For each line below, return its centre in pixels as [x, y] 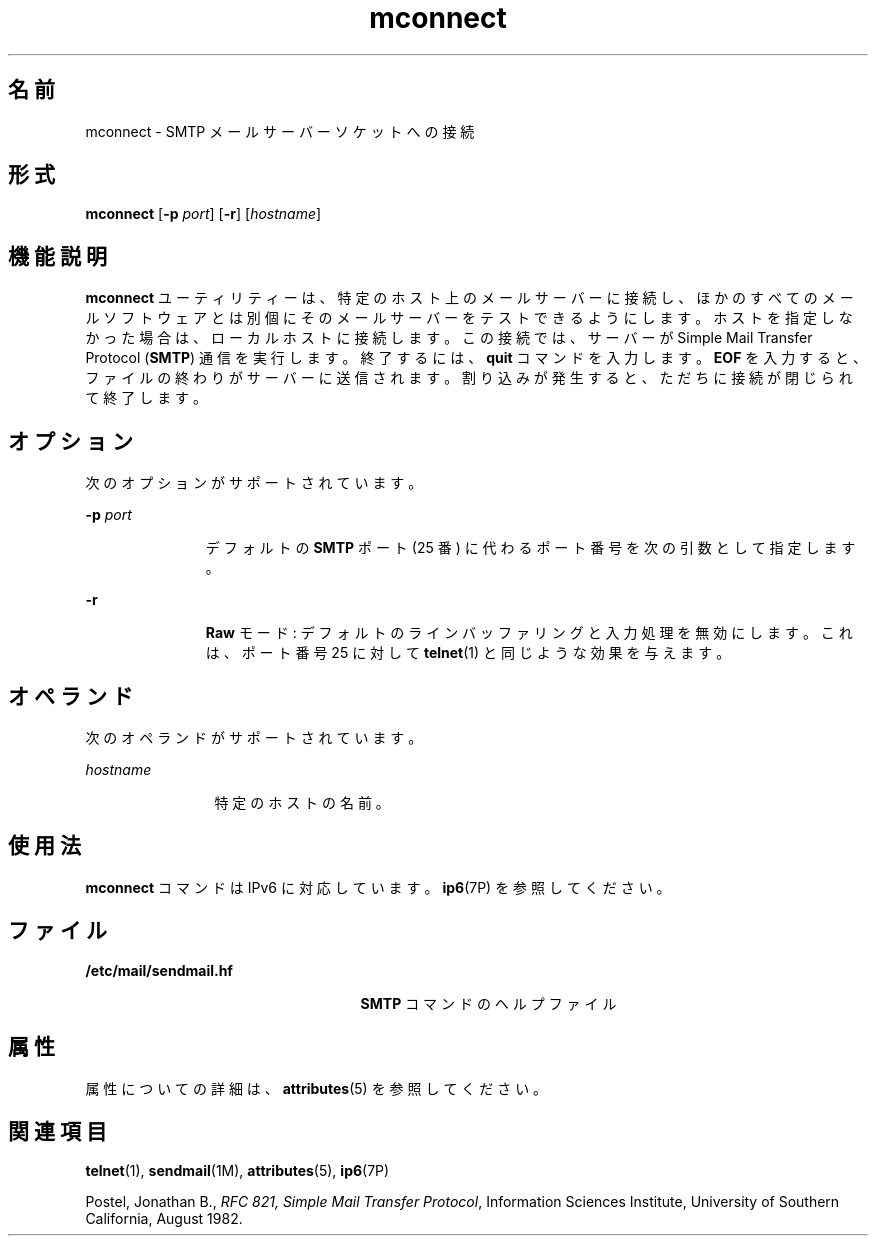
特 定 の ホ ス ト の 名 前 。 [302, 802]
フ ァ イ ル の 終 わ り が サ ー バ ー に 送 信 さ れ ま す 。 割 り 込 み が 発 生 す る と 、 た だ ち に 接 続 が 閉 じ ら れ [469, 378]
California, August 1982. [164, 1219]
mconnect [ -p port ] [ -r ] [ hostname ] [203, 214]
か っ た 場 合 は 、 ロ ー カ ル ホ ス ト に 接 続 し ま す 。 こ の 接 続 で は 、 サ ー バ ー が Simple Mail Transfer [449, 338]
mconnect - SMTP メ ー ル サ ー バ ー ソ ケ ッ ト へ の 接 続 [280, 131]
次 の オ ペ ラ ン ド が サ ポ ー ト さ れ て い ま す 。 [254, 737]
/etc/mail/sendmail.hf [159, 970]
